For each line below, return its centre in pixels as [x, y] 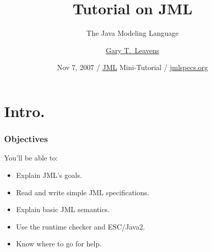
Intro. [25, 111]
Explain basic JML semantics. [63, 209]
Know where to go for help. [59, 244]
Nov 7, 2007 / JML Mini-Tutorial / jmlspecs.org [132, 67]
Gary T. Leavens [132, 50]
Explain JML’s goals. [49, 175]
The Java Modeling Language [132, 33]
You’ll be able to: [31, 158]
